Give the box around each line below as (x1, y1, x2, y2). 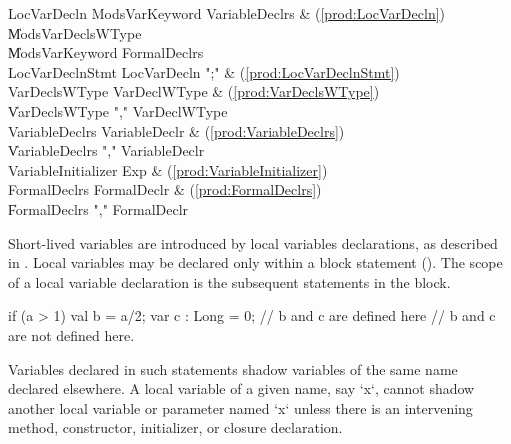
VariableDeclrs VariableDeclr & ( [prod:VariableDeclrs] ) (8, 120, 345, 141)
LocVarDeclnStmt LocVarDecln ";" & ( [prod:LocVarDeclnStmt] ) (8, 61, 400, 82)
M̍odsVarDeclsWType (8, 22, 142, 43)
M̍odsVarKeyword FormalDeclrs (8, 42, 204, 63)
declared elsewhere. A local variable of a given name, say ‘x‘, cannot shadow (8, 378, 475, 399)
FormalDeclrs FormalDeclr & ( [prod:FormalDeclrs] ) (8, 179, 322, 200)
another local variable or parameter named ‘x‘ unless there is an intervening (8, 397, 473, 418)
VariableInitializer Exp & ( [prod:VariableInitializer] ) (8, 159, 328, 180)
